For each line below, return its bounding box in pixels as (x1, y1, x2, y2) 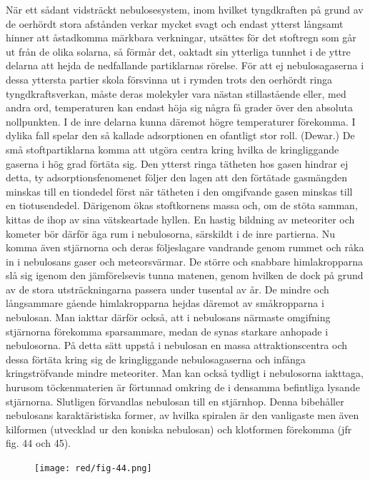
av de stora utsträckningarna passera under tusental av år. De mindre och (6, 281, 329, 296)
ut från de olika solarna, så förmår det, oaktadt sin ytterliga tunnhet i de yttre (6, 44, 351, 59)
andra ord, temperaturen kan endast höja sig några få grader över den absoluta (6, 100, 353, 115)
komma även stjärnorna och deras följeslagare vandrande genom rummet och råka (6, 240, 364, 255)
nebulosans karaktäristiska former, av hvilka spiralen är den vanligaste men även (6, 408, 359, 423)
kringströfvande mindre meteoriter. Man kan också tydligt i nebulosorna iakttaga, (6, 365, 364, 380)
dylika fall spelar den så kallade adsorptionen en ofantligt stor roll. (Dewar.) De (6, 128, 355, 143)
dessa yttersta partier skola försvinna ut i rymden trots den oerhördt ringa (6, 71, 333, 86)
